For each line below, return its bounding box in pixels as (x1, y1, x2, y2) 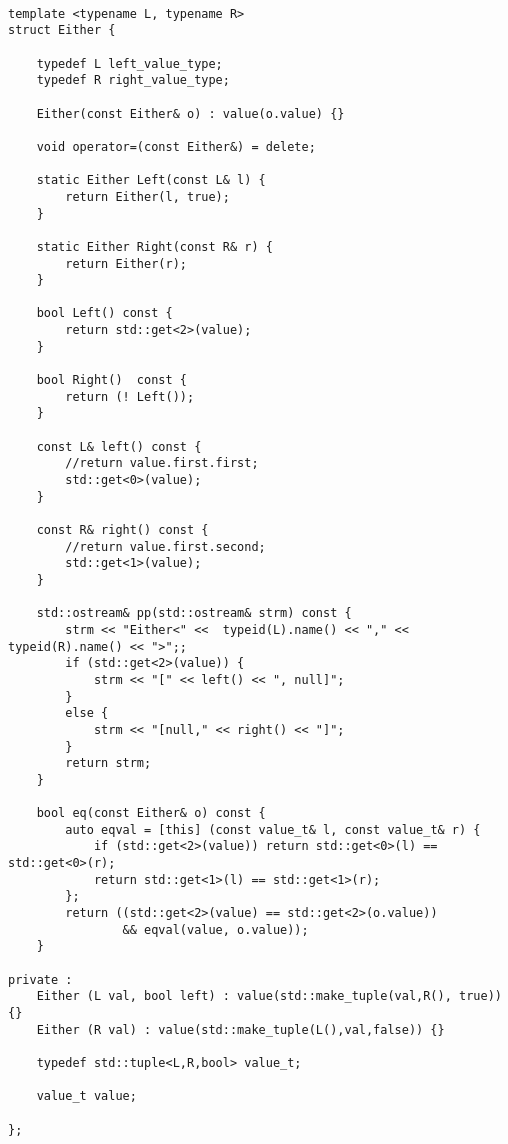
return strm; (65, 756, 152, 771)
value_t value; (36, 1089, 137, 1104)
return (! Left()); (65, 389, 195, 404)
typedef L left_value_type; (36, 56, 223, 71)
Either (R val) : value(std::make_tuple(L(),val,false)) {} (36, 1022, 445, 1037)
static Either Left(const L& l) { (36, 173, 266, 188)
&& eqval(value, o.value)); (122, 922, 309, 937)
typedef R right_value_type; (36, 73, 230, 88)
